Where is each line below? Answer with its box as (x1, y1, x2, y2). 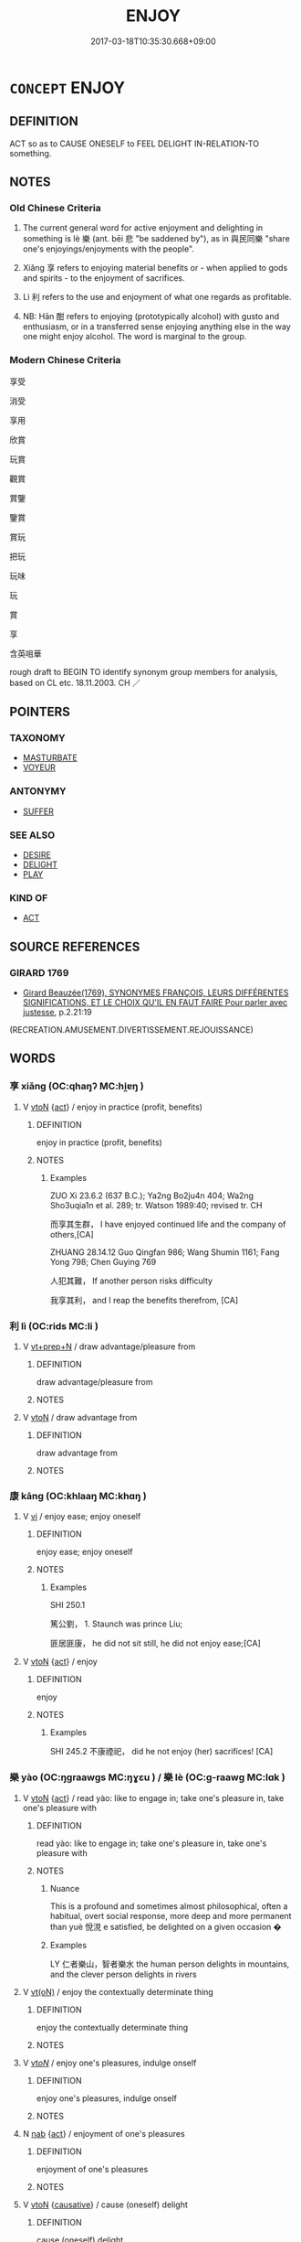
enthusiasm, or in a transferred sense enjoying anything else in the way (22, 321, 292, 332)
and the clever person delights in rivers (49, 1968, 198, 1979)
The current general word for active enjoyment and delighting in (22, 222, 264, 233)
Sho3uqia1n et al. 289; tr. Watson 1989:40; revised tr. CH (49, 1199, 263, 1210)
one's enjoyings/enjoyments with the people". (22, 243, 194, 254)
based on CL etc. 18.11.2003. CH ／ (9, 677, 141, 688)
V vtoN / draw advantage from (22, 1411, 138, 1422)
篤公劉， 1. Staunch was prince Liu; (49, 1618, 183, 1629)
